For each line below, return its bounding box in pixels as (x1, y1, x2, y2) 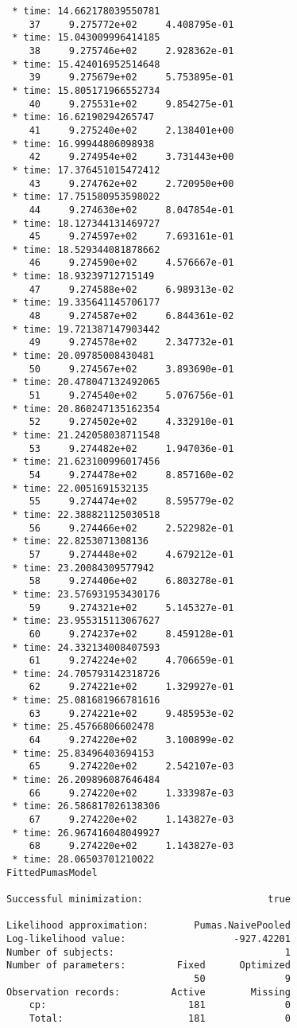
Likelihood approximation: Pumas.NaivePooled (6, 920, 291, 932)
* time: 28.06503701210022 (12, 854, 155, 865)
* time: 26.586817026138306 (12, 800, 160, 812)
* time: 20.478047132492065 (12, 376, 160, 388)
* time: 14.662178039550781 (12, 6, 160, 17)
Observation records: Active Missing (6, 986, 291, 998)
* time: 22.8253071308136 (12, 535, 148, 547)
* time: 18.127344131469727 (12, 217, 160, 229)
